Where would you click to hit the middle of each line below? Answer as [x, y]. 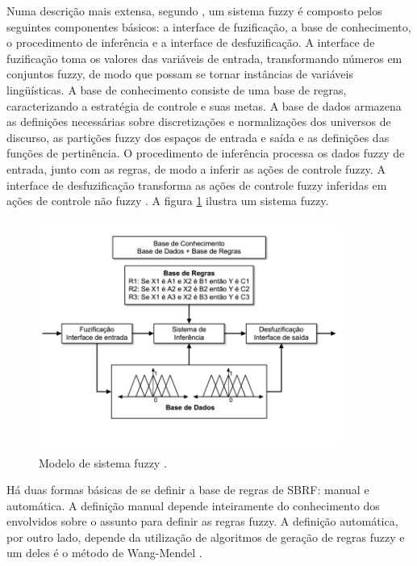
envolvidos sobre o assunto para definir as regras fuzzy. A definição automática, [202, 521]
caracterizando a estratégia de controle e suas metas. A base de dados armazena [204, 105]
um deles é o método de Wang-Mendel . [104, 553]
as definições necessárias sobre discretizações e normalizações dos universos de [199, 122]
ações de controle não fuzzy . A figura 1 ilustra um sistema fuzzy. [168, 201]
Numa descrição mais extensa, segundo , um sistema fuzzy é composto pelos [194, 10]
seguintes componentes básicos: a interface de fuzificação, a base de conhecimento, [209, 26]
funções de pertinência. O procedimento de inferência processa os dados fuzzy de [206, 153]
